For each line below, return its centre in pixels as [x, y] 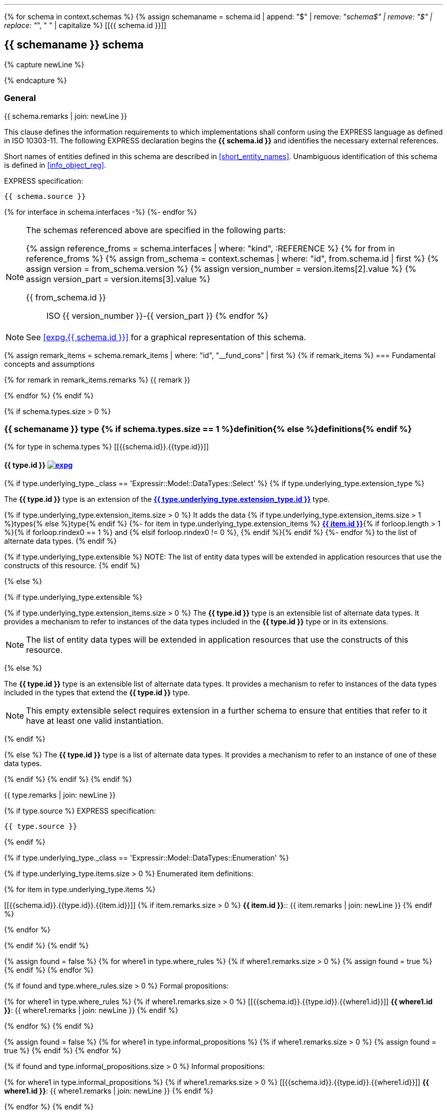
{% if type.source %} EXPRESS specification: [80, 811]
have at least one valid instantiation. [95, 720]
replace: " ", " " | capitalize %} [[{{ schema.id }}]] [85, 25]
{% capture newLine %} [44, 64]
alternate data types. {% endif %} [60, 541]
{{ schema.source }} [45, 196]
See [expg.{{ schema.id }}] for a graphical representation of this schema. [166, 337]
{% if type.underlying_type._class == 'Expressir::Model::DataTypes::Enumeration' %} [147, 857]
